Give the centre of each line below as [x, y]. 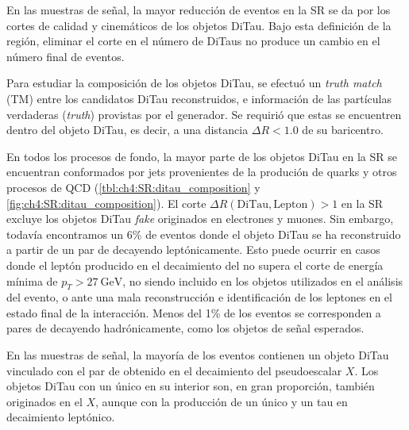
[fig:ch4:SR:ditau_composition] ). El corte [106, 203]
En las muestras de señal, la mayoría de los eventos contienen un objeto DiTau [198, 355]
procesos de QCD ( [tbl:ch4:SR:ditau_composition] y [133, 187]
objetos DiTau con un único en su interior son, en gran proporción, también [191, 386]
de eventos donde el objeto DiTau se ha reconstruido [273, 234]
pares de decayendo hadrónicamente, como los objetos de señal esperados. [185, 328]
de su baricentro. [343, 130]
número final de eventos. [66, 56]
